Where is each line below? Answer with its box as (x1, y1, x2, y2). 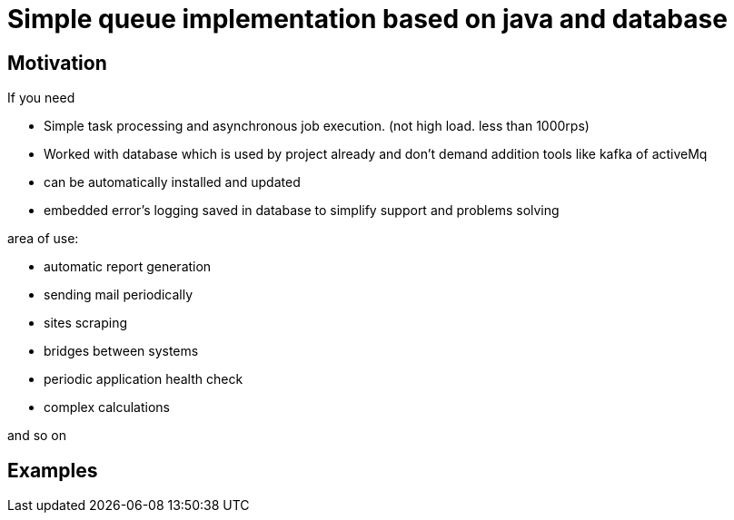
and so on (7, 427, 67, 444)
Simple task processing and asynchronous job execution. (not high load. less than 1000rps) (44, 118, 590, 134)
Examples (7, 458, 98, 482)
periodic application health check (44, 371, 243, 388)
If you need (7, 90, 75, 106)
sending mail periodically (44, 287, 193, 303)
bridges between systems (44, 343, 199, 359)
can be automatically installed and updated (44, 174, 301, 191)
